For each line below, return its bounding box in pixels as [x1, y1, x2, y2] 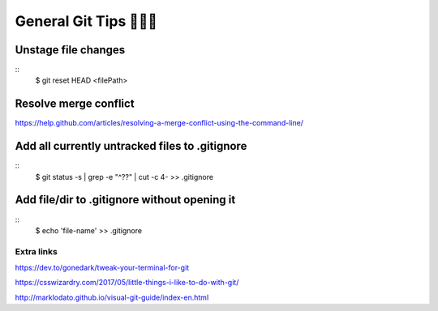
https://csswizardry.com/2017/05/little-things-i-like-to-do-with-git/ [15, 278, 239, 288]
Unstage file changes [15, 43, 126, 57]
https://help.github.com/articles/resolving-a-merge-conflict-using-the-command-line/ [15, 118, 304, 128]
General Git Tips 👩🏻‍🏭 [15, 12, 158, 30]
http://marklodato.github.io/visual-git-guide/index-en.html [15, 292, 209, 302]
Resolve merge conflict [15, 97, 135, 111]
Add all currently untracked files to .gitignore [15, 139, 247, 153]
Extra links [15, 245, 58, 257]
